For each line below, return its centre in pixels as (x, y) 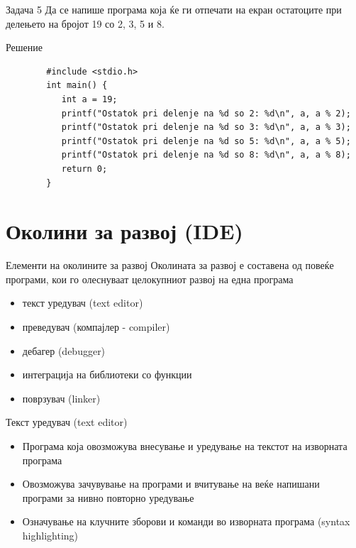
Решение (24, 47)
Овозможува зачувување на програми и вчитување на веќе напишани (171, 484)
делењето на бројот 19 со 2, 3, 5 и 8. (85, 23)
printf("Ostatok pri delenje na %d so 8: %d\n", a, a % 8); (206, 155)
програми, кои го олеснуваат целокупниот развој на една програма (150, 279)
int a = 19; (89, 99)
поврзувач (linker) (61, 398)
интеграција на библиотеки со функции (107, 374)
